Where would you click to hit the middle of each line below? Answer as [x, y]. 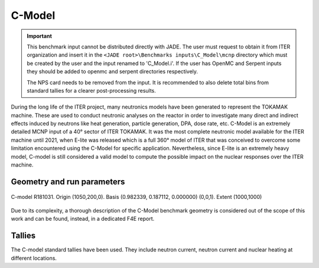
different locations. [34, 258]
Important [40, 36]
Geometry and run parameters [68, 182]
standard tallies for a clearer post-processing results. [92, 90]
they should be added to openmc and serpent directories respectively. [112, 71]
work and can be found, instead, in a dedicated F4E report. [83, 219]
